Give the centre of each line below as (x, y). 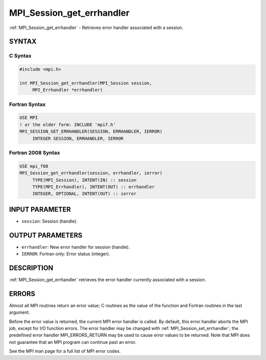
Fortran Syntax (27, 104)
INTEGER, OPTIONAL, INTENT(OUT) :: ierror (84, 194)
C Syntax (20, 56)
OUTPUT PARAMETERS (46, 235)
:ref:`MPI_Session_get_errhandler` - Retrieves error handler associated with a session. (96, 28)
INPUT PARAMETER (40, 209)
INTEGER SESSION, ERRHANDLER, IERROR (78, 138)
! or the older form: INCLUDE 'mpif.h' (67, 125)
